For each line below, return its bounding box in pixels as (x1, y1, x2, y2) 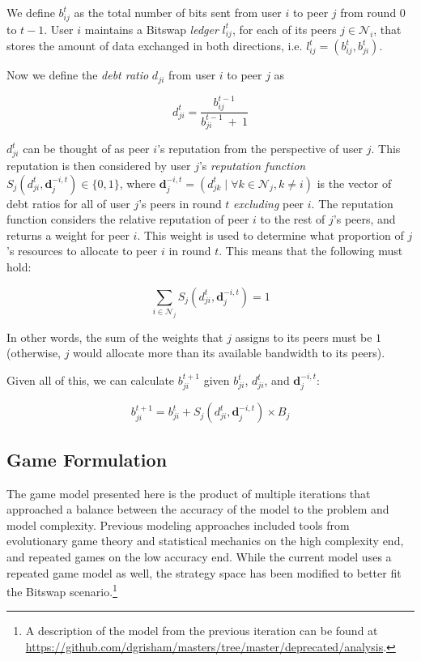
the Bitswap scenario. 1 (6, 581, 117, 599)
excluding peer (233, 194, 304, 211)
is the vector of (317, 174, 392, 191)
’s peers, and (333, 211, 396, 228)
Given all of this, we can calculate (6, 372, 175, 389)
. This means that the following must (219, 242, 403, 259)
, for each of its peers (232, 20, 337, 37)
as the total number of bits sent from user (74, 4, 282, 20)
